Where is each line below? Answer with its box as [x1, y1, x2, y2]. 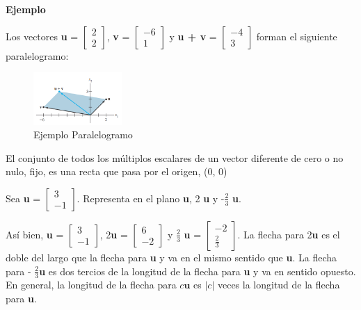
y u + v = [169, 28, 217, 43]
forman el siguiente [256, 28, 337, 43]
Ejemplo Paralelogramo [33, 127, 133, 142]
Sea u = [6, 190, 41, 205]
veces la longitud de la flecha [217, 277, 340, 292]
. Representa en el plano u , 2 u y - [77, 190, 225, 205]
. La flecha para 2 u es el [237, 227, 340, 241]
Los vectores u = [6, 28, 79, 43]
